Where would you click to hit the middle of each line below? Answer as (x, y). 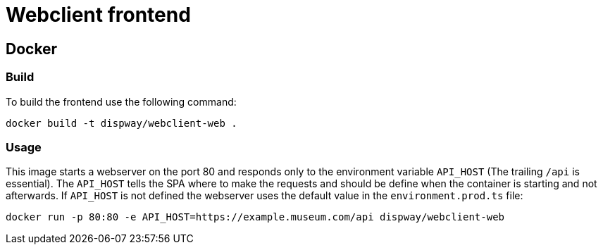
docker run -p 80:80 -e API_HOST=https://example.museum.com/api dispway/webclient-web (255, 217)
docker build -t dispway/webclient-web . (122, 123)
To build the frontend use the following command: (121, 101)
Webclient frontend (98, 15)
